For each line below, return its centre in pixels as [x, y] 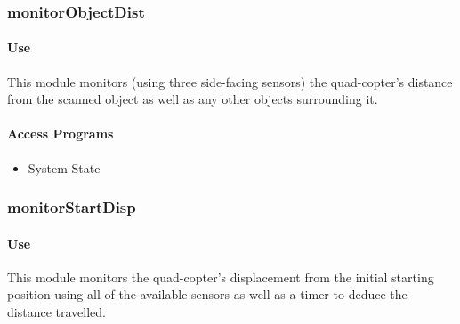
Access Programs [61, 134]
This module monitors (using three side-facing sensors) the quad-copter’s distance [230, 81]
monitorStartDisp [72, 207]
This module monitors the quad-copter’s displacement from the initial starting [221, 277]
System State [64, 167]
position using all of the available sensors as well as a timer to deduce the [207, 294]
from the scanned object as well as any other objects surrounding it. [193, 99]
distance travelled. [56, 312]
